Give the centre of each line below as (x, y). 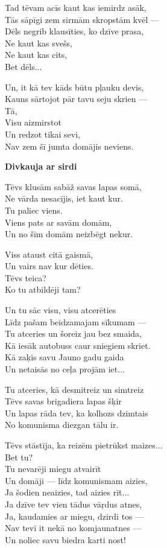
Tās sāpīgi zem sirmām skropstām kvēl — (82, 19)
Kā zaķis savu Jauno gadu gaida (65, 357)
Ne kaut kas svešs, (39, 43)
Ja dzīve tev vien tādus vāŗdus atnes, (74, 504)
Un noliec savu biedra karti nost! (65, 539)
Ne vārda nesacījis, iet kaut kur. (64, 198)
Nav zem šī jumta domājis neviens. (69, 146)
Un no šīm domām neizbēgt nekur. (69, 234)
